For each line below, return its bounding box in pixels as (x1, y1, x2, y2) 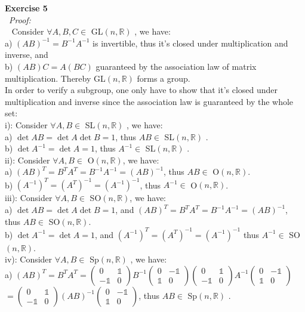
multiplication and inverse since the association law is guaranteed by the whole (5, 95, 294, 107)
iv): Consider (5, 253, 53, 265)
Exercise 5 (5, 2, 48, 14)
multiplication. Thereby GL (5, 72, 106, 84)
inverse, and (5, 48, 48, 61)
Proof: (9, 13, 31, 26)
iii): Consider (5, 191, 53, 204)
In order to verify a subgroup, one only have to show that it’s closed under (5, 84, 278, 96)
